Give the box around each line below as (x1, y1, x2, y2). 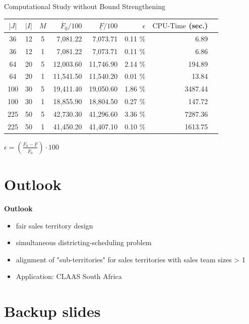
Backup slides (4, 301, 101, 321)
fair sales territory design (16, 220, 93, 230)
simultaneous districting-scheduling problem (16, 237, 152, 248)
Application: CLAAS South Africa (16, 271, 122, 282)
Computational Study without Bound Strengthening (4, 1, 165, 11)
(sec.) (189, 20, 208, 31)
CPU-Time (152, 23, 186, 30)
